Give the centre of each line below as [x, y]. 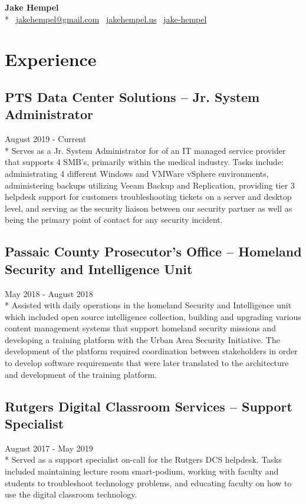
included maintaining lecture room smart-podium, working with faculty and [142, 471]
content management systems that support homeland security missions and [140, 328]
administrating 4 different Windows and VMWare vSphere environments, [137, 173]
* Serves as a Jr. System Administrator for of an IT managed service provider [145, 150]
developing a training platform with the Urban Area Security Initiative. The [142, 339]
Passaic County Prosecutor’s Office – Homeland [153, 251]
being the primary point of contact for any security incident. [114, 220]
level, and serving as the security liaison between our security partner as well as [149, 208]
